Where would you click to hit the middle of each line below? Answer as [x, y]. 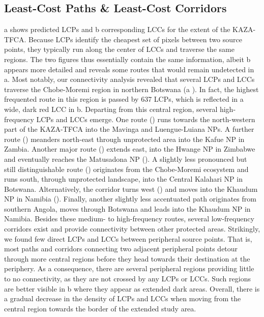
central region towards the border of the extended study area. [100, 308]
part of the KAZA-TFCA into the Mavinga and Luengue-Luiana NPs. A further [129, 129]
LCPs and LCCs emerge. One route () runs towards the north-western [146, 119]
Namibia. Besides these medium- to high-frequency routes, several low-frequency [129, 219]
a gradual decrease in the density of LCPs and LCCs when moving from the [123, 298]
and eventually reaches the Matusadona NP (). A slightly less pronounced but [126, 158]
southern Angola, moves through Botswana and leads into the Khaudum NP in [127, 208]
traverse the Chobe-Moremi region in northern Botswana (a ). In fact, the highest [131, 89]
